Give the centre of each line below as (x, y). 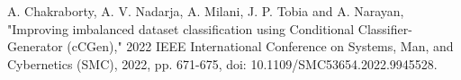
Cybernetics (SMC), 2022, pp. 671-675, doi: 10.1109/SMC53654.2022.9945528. (222, 63)
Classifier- (385, 28)
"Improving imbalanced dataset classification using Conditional (181, 28)
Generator (35, 46)
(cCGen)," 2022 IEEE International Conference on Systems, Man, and (260, 46)
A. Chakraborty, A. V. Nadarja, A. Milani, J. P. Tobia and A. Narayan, (206, 11)
